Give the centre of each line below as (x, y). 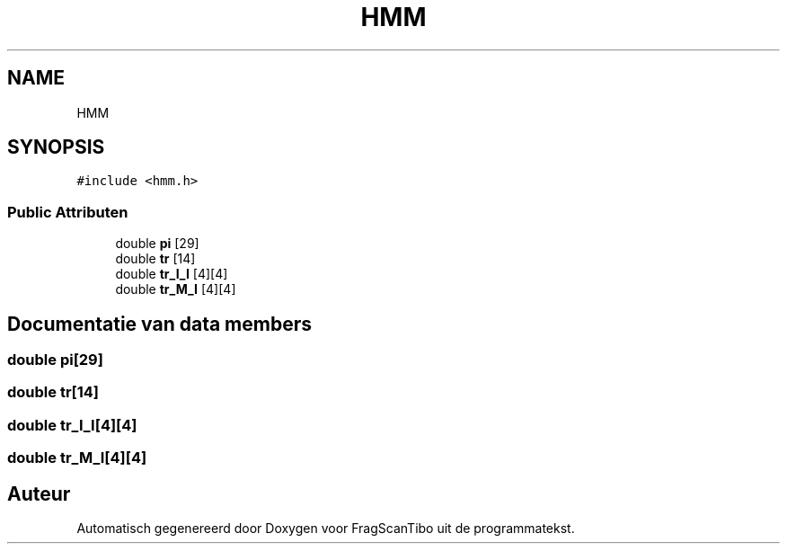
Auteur (39, 493)
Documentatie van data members (159, 324)
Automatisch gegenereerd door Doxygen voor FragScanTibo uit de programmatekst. (326, 528)
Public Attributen (68, 212)
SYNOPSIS (56, 147)
